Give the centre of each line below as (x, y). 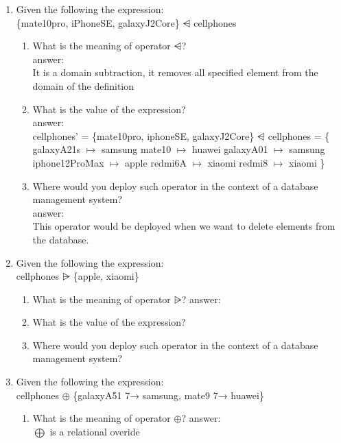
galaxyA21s (57, 149)
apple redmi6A (156, 162)
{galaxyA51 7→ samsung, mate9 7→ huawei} (168, 395)
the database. (61, 239)
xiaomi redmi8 (238, 162)
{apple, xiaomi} (106, 276)
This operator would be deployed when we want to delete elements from (184, 226)
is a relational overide (95, 431)
